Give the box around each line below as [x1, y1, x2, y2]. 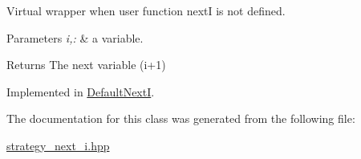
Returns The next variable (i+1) [6, 56, 166, 73]
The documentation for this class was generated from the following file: [6, 110, 355, 127]
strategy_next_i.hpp [6, 137, 110, 153]
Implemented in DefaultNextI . [6, 83, 155, 100]
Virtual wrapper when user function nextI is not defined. [6, 2, 286, 18]
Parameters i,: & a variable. [6, 29, 144, 46]
